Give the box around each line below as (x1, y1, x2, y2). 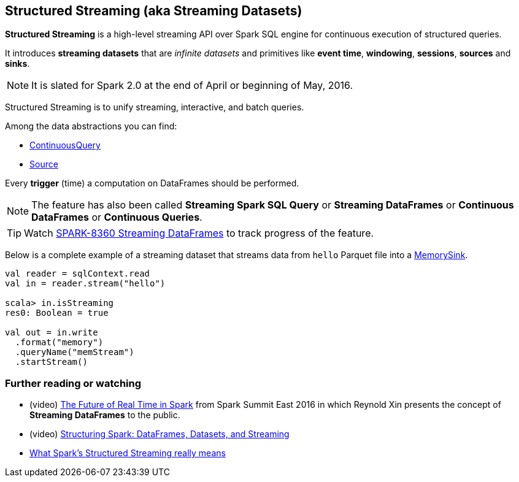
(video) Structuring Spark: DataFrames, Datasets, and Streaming (29, 429, 290, 440)
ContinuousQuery (29, 140, 101, 151)
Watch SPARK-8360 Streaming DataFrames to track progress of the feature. (24, 227, 374, 240)
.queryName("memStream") (15, 347, 134, 358)
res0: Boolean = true (5, 308, 109, 318)
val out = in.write (5, 327, 98, 338)
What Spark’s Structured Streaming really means (29, 448, 226, 459)
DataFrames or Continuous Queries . (31, 211, 202, 224)
